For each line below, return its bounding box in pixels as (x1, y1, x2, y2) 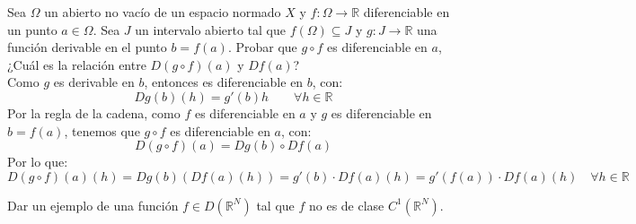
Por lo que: (7, 152, 68, 171)
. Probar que (227, 38, 297, 56)
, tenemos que (64, 121, 140, 140)
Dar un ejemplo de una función (7, 195, 179, 214)
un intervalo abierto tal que (135, 20, 286, 39)
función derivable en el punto (7, 38, 167, 56)
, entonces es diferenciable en (144, 73, 304, 91)
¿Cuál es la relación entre (7, 55, 146, 73)
